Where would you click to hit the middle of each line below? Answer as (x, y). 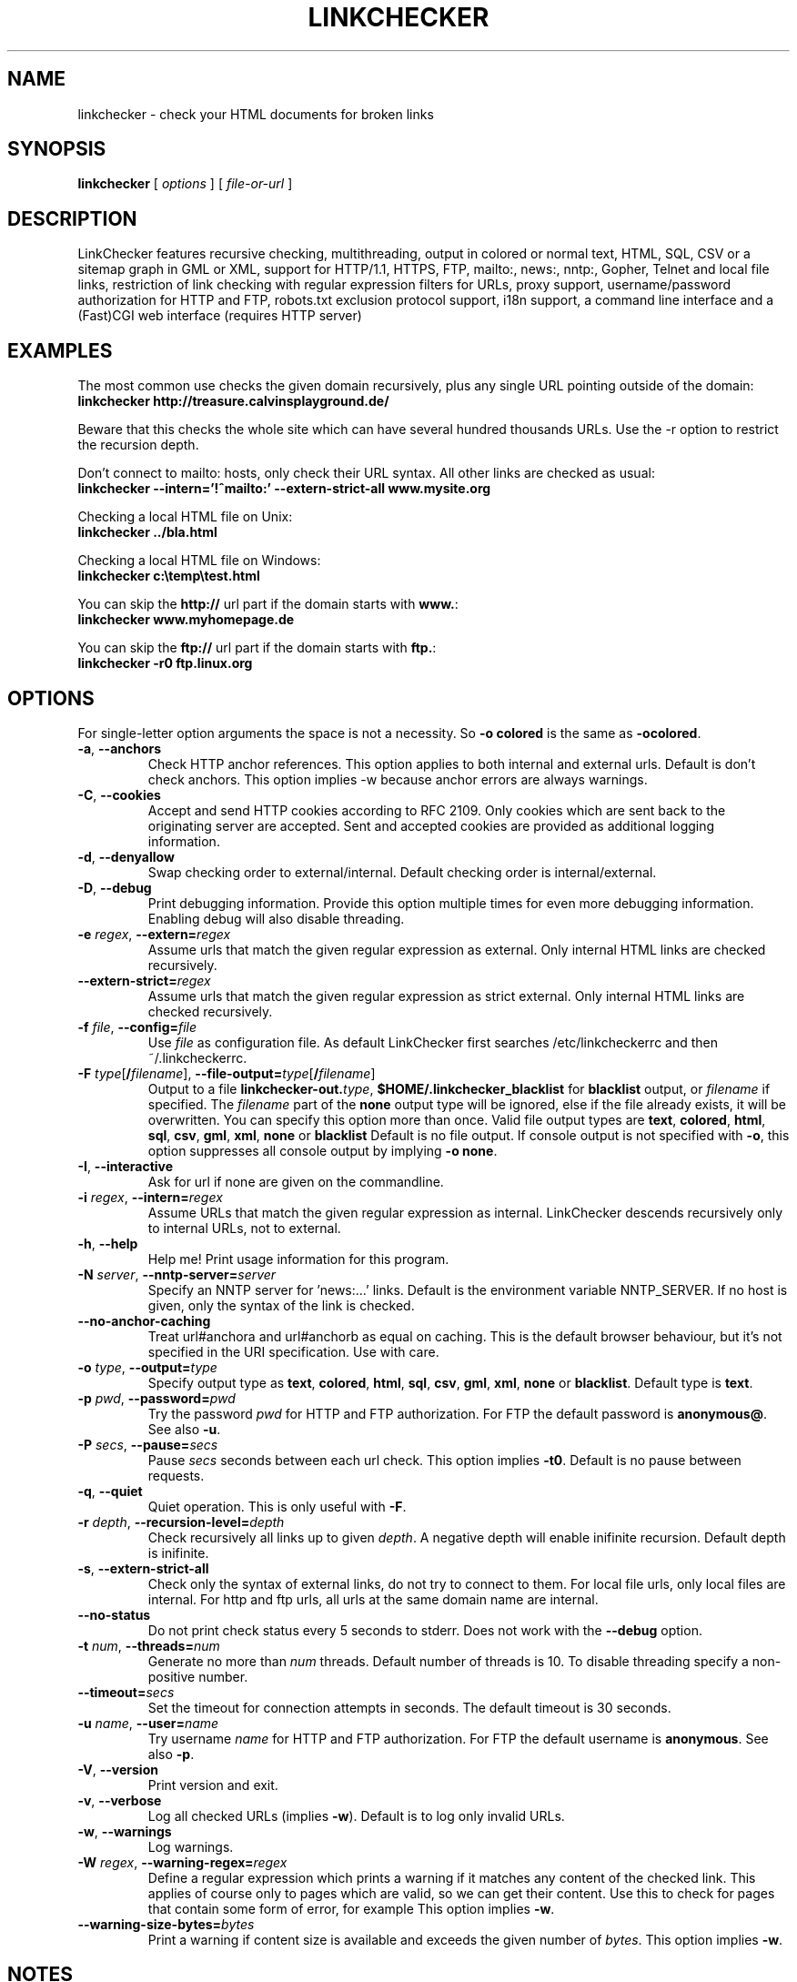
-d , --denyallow (126, 856)
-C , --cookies (119, 794)
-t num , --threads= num (149, 1645)
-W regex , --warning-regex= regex (182, 1862)
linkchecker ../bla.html (147, 532)
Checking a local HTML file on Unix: (185, 517)
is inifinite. (178, 1552)
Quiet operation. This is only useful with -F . (277, 1506)
